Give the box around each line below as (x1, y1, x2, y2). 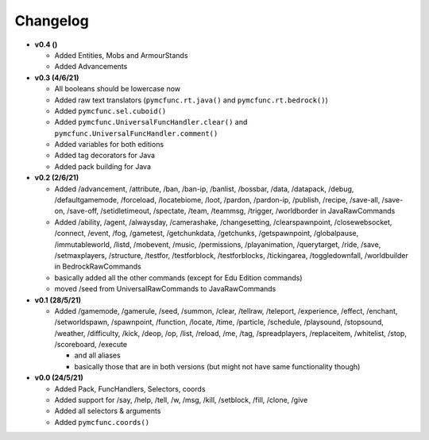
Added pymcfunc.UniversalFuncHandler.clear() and (54, 118, 248, 127)
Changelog (14, 12, 89, 29)
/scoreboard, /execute (54, 340, 127, 349)
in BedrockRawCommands (54, 262, 142, 272)
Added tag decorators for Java (54, 151, 155, 160)
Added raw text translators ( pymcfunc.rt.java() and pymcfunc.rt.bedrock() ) (54, 95, 329, 105)
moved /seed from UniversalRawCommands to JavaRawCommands (54, 284, 276, 294)
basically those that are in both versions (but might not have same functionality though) (74, 361, 361, 371)
